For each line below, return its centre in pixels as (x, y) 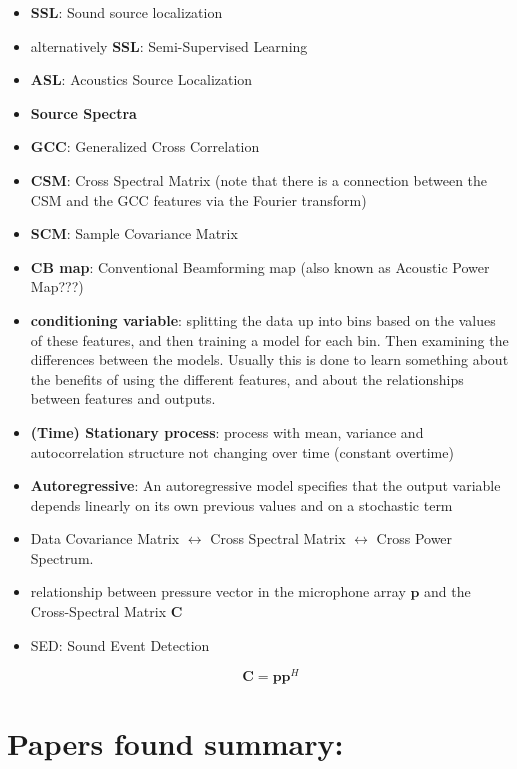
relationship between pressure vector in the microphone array (218, 591)
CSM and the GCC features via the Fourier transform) (198, 199)
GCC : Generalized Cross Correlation (145, 146)
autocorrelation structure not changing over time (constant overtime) (242, 451)
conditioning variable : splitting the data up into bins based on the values (263, 319)
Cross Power (414, 538)
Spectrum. (62, 557)
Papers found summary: (175, 742)
